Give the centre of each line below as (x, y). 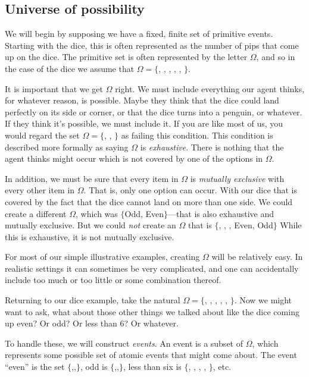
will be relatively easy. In (257, 257)
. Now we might (263, 300)
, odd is (94, 367)
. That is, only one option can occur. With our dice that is (191, 190)
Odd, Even (144, 213)
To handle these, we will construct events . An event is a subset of (124, 343)
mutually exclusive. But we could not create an (90, 225)
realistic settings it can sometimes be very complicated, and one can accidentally (152, 268)
